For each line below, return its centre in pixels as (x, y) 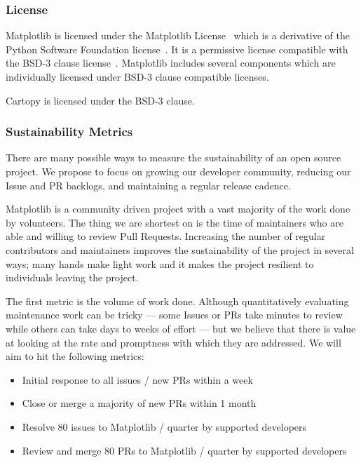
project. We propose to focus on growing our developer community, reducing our (178, 171)
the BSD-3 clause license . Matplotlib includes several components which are (171, 63)
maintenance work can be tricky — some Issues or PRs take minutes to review (174, 315)
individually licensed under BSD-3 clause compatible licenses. (137, 76)
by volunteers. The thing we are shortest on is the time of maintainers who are (175, 222)
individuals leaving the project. (72, 277)
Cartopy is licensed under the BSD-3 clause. (100, 100)
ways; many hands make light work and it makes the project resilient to (160, 263)
